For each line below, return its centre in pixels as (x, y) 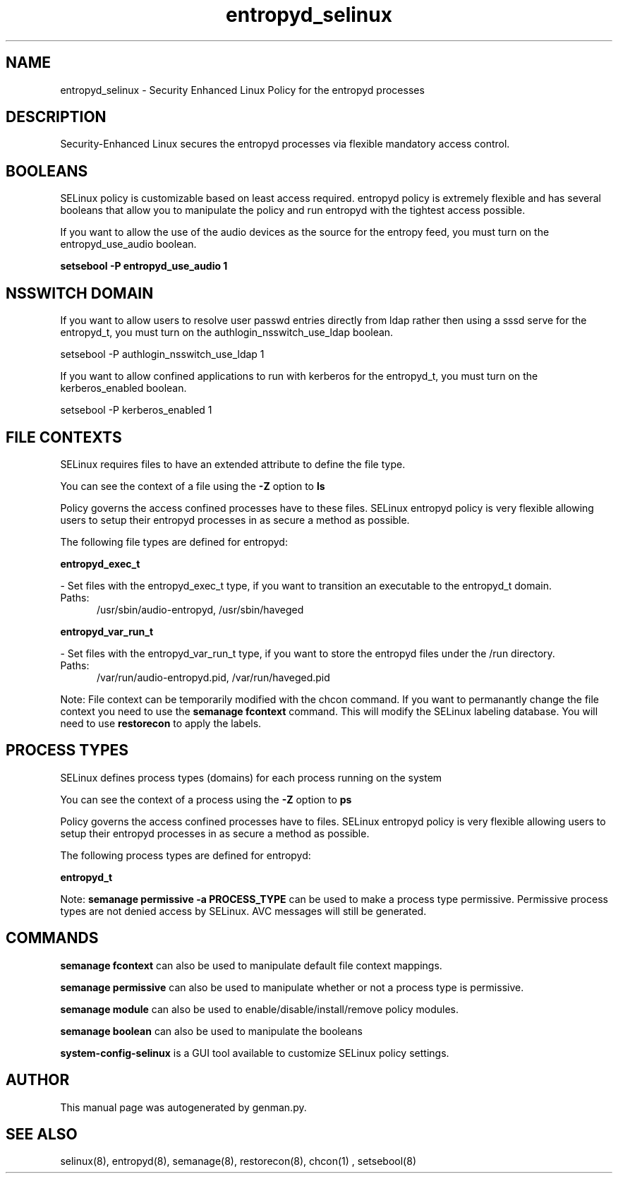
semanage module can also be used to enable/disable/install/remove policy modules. (260, 1009)
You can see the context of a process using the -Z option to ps (206, 799)
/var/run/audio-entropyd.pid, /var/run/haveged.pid (213, 677)
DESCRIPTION (56, 117)
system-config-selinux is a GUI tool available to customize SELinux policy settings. (255, 1053)
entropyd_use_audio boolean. (128, 244)
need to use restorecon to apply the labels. (161, 723)
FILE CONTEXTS (64, 437)
